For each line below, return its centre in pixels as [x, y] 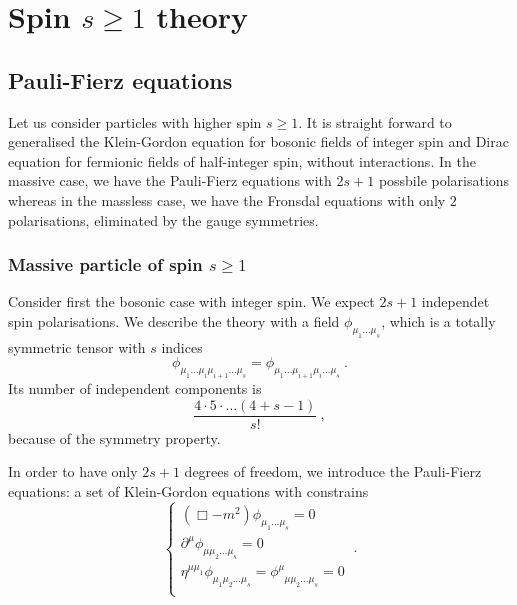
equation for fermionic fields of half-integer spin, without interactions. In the [242, 160]
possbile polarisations [444, 180]
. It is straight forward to [375, 121]
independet [455, 301]
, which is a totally [438, 320]
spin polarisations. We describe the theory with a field [174, 320]
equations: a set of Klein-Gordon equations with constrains [188, 490]
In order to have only [73, 471]
